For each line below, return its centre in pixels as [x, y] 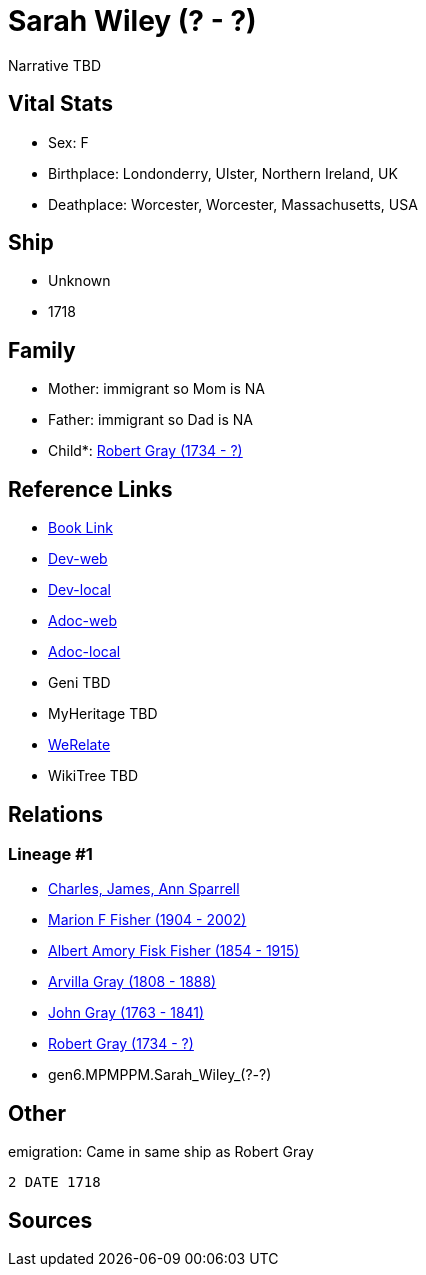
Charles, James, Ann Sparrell [144, 889]
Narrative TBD [54, 65]
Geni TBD [79, 683]
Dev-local [79, 590]
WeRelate [79, 745]
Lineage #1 [50, 853]
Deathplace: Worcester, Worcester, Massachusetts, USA [233, 204]
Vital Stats [61, 104]
